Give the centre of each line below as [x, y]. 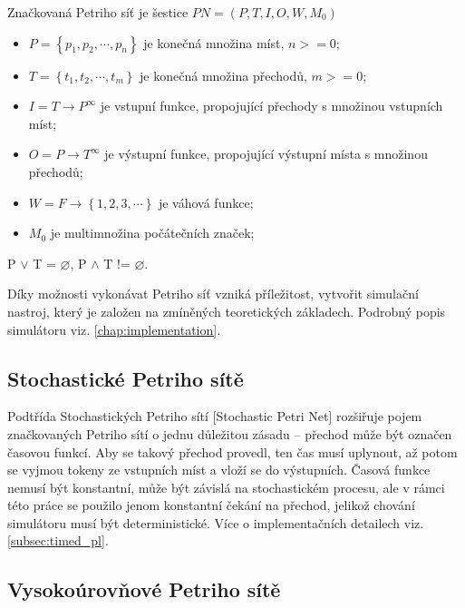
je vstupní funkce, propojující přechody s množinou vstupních [271, 106]
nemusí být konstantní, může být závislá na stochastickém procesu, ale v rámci [226, 487]
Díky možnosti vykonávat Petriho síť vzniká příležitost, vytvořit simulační [213, 294]
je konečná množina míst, [214, 42]
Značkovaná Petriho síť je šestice [98, 12]
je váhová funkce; [206, 202]
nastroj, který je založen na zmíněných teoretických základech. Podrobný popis [227, 311]
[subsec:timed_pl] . [58, 540]
